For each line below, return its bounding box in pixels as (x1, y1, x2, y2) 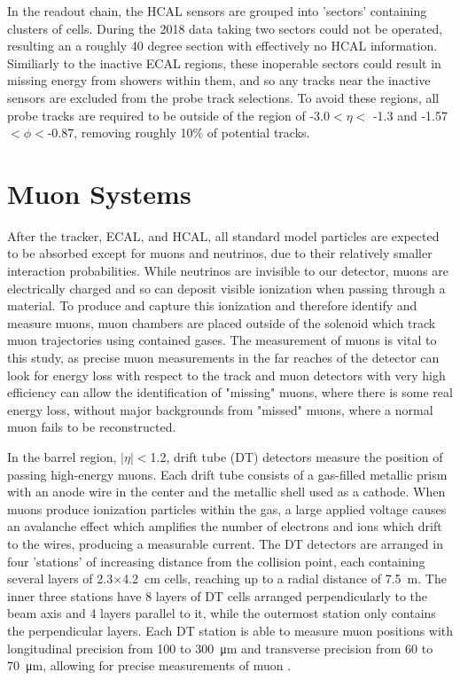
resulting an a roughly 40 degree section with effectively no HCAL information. (7, 36, 438, 55)
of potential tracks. (207, 123, 310, 142)
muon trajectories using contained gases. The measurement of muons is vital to (7, 331, 437, 349)
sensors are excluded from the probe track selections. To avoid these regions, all (7, 88, 440, 106)
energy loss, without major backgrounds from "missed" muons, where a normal (7, 400, 433, 418)
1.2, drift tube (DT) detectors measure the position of (150, 448, 443, 465)
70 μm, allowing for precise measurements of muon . (7, 656, 292, 675)
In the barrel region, (7, 448, 117, 465)
